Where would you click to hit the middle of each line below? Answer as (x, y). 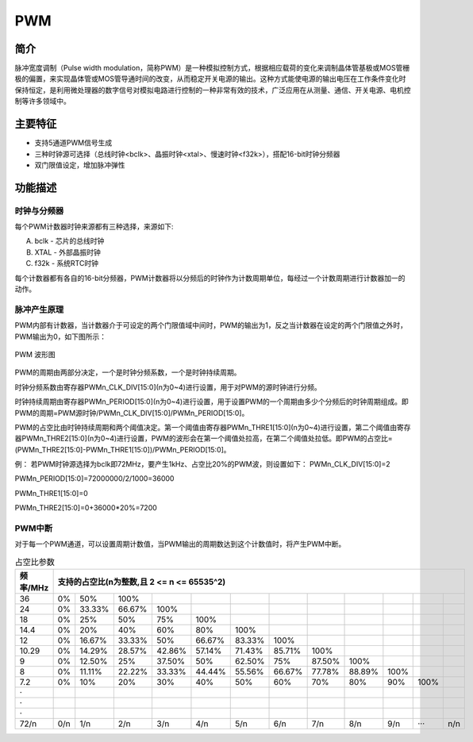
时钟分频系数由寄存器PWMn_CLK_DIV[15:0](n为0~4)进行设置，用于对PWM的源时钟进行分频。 (168, 387)
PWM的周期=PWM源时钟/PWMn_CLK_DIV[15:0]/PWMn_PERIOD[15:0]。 (132, 413)
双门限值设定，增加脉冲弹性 (80, 165)
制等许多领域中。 (42, 101)
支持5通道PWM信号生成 (73, 143)
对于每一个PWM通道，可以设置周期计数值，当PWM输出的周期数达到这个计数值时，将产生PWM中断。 (180, 544)
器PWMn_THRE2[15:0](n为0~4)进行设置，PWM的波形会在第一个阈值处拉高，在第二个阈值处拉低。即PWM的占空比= (204, 438)
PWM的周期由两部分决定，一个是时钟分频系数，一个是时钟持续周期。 (128, 372)
